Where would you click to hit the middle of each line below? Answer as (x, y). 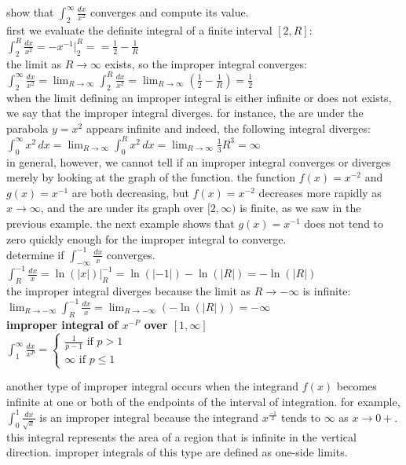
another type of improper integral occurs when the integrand (153, 386)
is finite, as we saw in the (300, 208)
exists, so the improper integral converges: (206, 63)
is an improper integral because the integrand (149, 417)
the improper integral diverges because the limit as (129, 290)
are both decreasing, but (130, 192)
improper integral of (62, 324)
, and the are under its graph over (122, 208)
